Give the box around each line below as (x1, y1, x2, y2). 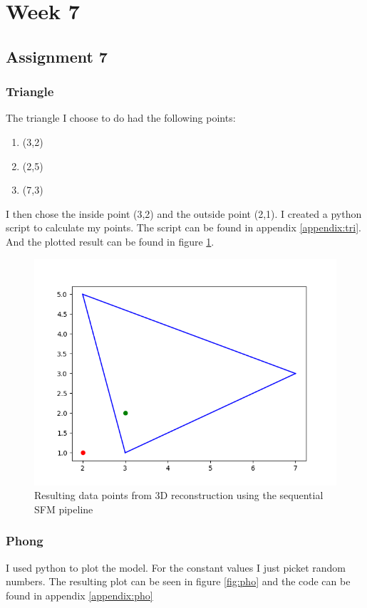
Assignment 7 (6, 45, 108, 67)
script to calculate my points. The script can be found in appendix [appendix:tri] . (6, 220, 361, 235)
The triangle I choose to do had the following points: (6, 110, 236, 125)
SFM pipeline (34, 501, 93, 516)
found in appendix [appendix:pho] (6, 587, 153, 602)
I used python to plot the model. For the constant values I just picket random (6, 560, 346, 575)
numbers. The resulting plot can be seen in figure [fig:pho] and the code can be (6, 574, 351, 589)
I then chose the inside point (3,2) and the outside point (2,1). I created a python (6, 206, 362, 221)
